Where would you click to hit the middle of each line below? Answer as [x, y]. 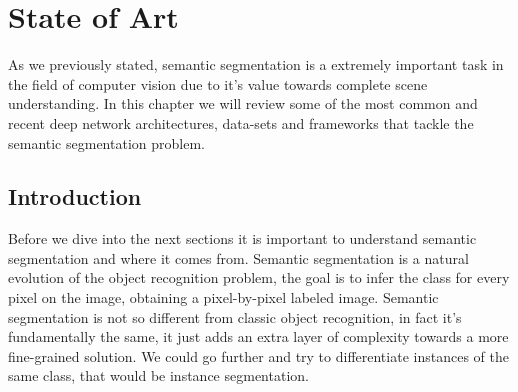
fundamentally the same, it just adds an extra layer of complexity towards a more [258, 336]
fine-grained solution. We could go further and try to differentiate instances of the [258, 355]
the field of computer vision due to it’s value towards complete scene [218, 83]
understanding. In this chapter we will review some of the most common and [243, 103]
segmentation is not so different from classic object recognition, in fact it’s [235, 316]
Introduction [75, 196]
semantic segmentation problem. [106, 142]
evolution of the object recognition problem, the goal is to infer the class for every [259, 277]
